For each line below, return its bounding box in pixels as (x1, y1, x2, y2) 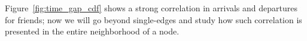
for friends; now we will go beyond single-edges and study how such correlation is (5, 13, 302, 26)
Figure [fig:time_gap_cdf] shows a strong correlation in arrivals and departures (5, 2, 298, 14)
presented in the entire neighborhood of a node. (5, 25, 180, 37)
